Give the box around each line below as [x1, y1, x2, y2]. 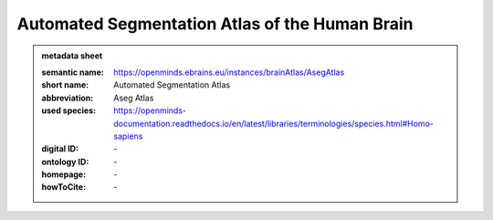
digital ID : [41, 143, 79, 154]
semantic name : [41, 67, 104, 78]
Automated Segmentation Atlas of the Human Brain [16, 14, 414, 34]
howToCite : [41, 182, 87, 193]
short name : [41, 79, 89, 90]
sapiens [113, 131, 143, 141]
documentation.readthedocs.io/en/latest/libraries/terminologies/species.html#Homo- [113, 118, 434, 129]
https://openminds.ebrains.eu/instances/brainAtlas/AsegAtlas [113, 67, 345, 78]
